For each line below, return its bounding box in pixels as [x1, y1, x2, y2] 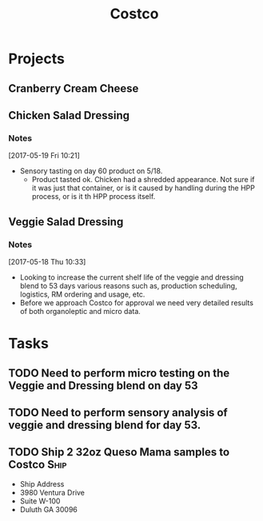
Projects [8, 50, 66, 68]
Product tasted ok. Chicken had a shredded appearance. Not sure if [31, 175, 255, 185]
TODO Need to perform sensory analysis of [8, 405, 228, 420]
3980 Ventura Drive [19, 487, 86, 497]
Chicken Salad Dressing [8, 109, 130, 122]
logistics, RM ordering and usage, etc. [19, 289, 145, 299]
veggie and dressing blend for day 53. [8, 418, 201, 432]
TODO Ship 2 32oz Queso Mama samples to [8, 445, 230, 459]
